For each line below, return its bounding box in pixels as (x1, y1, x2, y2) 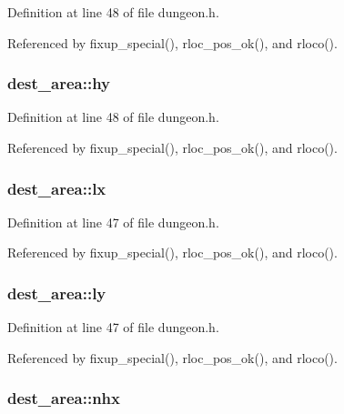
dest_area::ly (7, 281, 106, 304)
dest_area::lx (7, 177, 106, 199)
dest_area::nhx (7, 387, 120, 409)
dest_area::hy (7, 72, 110, 95)
